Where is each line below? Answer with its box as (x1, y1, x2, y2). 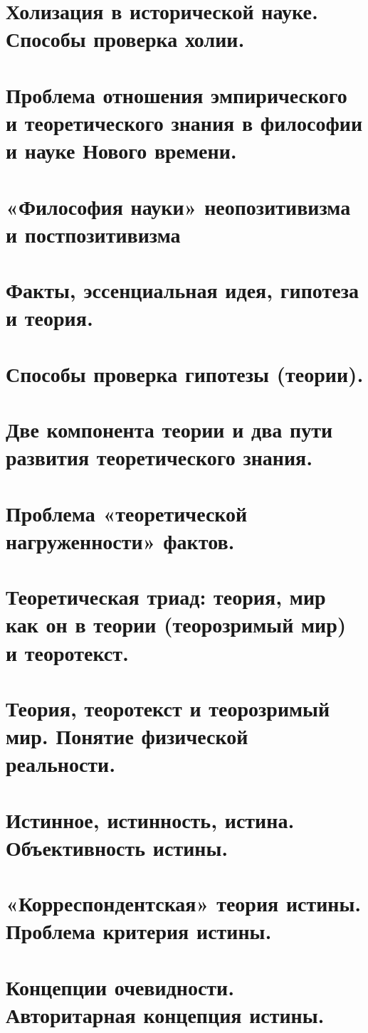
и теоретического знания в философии (6, 107, 363, 137)
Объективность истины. (6, 832, 228, 862)
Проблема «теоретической (6, 498, 248, 527)
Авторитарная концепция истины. (6, 1000, 325, 1029)
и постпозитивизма (6, 219, 181, 248)
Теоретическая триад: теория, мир (6, 582, 326, 611)
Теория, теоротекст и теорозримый (6, 693, 330, 722)
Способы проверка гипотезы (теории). (6, 359, 364, 388)
